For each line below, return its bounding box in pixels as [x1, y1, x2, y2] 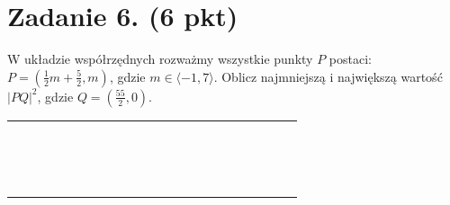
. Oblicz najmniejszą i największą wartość [213, 67, 443, 85]
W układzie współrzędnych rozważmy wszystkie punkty [7, 49, 313, 68]
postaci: [328, 49, 372, 68]
